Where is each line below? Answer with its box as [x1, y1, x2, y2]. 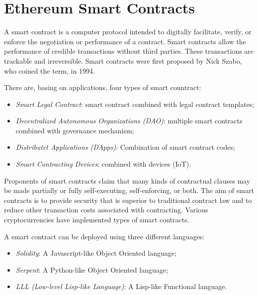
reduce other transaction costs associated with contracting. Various [4, 204, 208, 215]
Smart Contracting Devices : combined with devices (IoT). [15, 159, 191, 169]
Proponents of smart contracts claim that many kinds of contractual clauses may [4, 175, 251, 186]
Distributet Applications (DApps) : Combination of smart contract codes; [15, 142, 235, 152]
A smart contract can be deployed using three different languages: [4, 231, 205, 241]
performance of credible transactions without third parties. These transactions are [4, 46, 254, 56]
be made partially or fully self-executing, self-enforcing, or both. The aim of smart [4, 185, 254, 196]
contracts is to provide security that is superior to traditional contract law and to [4, 195, 252, 205]
